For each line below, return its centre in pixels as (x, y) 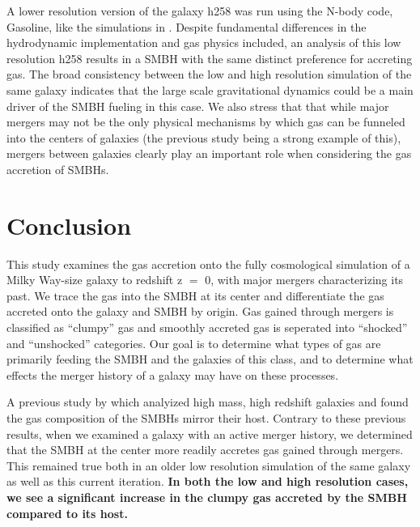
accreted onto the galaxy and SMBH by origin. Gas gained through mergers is (200, 311)
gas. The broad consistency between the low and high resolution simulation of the (209, 74)
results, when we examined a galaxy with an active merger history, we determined (210, 433)
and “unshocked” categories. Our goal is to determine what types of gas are (194, 343)
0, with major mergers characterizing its (304, 280)
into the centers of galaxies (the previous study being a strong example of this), (204, 137)
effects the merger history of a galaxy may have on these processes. (173, 374)
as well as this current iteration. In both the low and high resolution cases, (208, 481)
